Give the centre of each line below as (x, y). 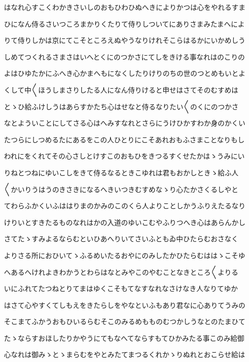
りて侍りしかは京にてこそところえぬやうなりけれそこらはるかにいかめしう (125, 40)
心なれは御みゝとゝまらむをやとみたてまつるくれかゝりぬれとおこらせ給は (125, 354)
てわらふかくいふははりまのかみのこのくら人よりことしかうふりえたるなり (125, 206)
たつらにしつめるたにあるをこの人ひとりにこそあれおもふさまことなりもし (124, 139)
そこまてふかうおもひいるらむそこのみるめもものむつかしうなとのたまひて (125, 321)
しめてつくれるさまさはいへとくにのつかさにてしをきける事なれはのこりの (124, 56)
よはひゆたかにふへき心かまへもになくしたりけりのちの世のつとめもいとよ (125, 73)
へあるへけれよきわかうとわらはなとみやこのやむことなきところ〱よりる (121, 272)
